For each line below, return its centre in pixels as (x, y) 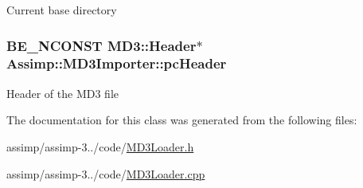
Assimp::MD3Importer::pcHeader (117, 63)
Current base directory (62, 10)
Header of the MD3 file (63, 93)
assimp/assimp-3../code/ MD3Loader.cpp (106, 173)
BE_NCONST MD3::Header (101, 45)
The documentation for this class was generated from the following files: (182, 120)
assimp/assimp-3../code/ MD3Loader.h (100, 146)
